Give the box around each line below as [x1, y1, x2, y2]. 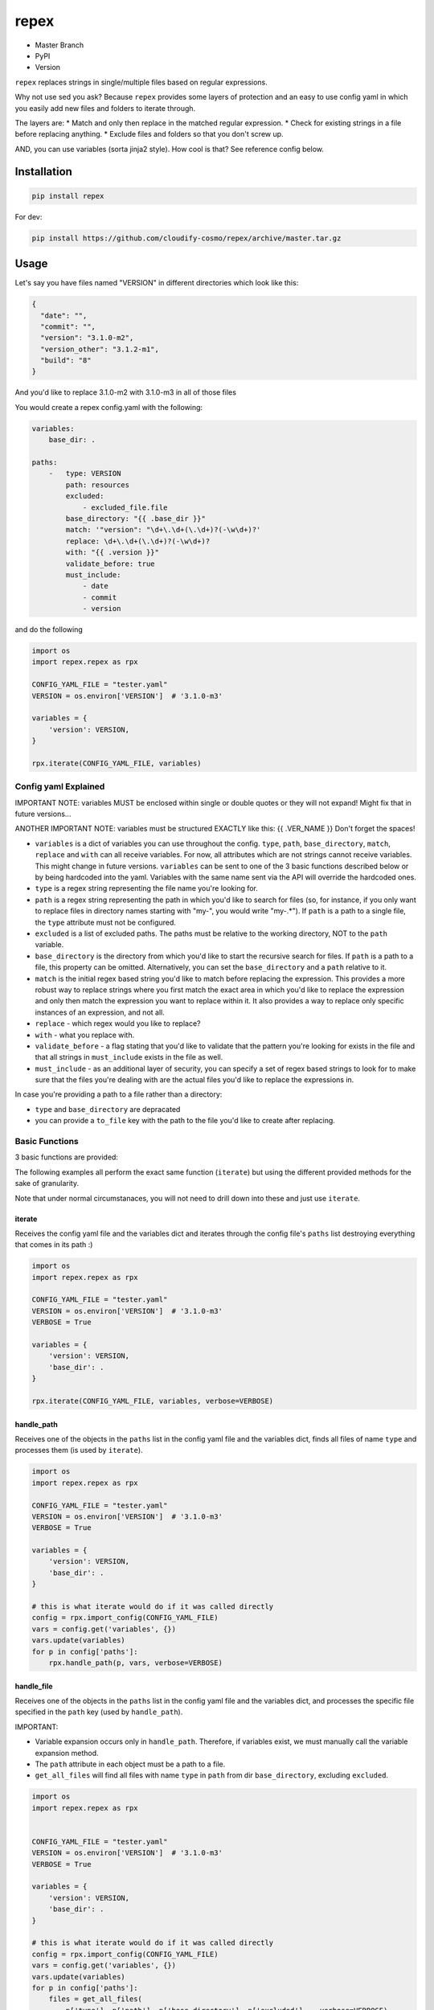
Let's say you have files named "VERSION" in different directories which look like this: [14, 278, 299, 288]
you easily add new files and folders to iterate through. [14, 103, 196, 113]
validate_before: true [65, 559, 156, 568]
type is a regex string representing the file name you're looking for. [35, 884, 259, 893]
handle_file [14, 1681, 53, 1691]
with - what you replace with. [35, 1030, 135, 1040]
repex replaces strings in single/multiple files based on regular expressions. [14, 77, 268, 87]
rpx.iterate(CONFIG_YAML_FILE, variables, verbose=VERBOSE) [31, 1397, 274, 1405]
